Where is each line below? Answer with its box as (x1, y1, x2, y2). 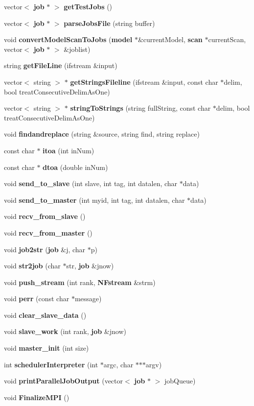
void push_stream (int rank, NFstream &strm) (4, 277, 156, 287)
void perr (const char (4, 293, 69, 304)
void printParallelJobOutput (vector (4, 376, 123, 386)
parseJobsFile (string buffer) (64, 18, 155, 28)
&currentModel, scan (138, 34, 203, 45)
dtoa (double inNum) (43, 162, 108, 172)
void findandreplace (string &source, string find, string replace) (4, 129, 200, 139)
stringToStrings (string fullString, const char (70, 103, 211, 113)
